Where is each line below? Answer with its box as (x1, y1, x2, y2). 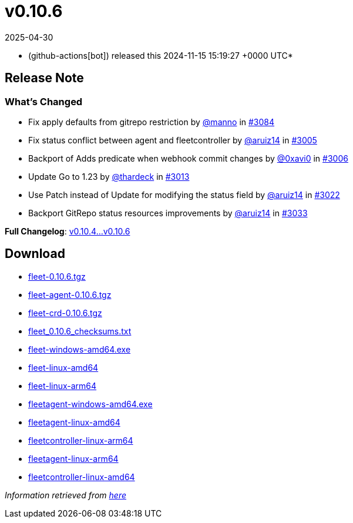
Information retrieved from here (5, 490, 127, 500)
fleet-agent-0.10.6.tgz (28, 289, 112, 300)
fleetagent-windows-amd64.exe (28, 398, 153, 409)
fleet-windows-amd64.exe (28, 344, 131, 354)
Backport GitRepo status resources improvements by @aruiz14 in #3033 (28, 207, 308, 218)
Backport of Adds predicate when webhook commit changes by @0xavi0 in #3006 (28, 153, 348, 163)
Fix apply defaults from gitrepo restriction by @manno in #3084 (28, 116, 275, 127)
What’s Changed (5, 95, 83, 108)
